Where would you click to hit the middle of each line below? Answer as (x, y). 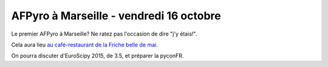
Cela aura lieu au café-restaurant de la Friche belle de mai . (84, 45)
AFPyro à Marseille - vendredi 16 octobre (116, 16)
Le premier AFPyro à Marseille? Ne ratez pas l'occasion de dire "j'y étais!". (104, 34)
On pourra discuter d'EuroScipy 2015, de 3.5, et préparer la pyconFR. (97, 56)
